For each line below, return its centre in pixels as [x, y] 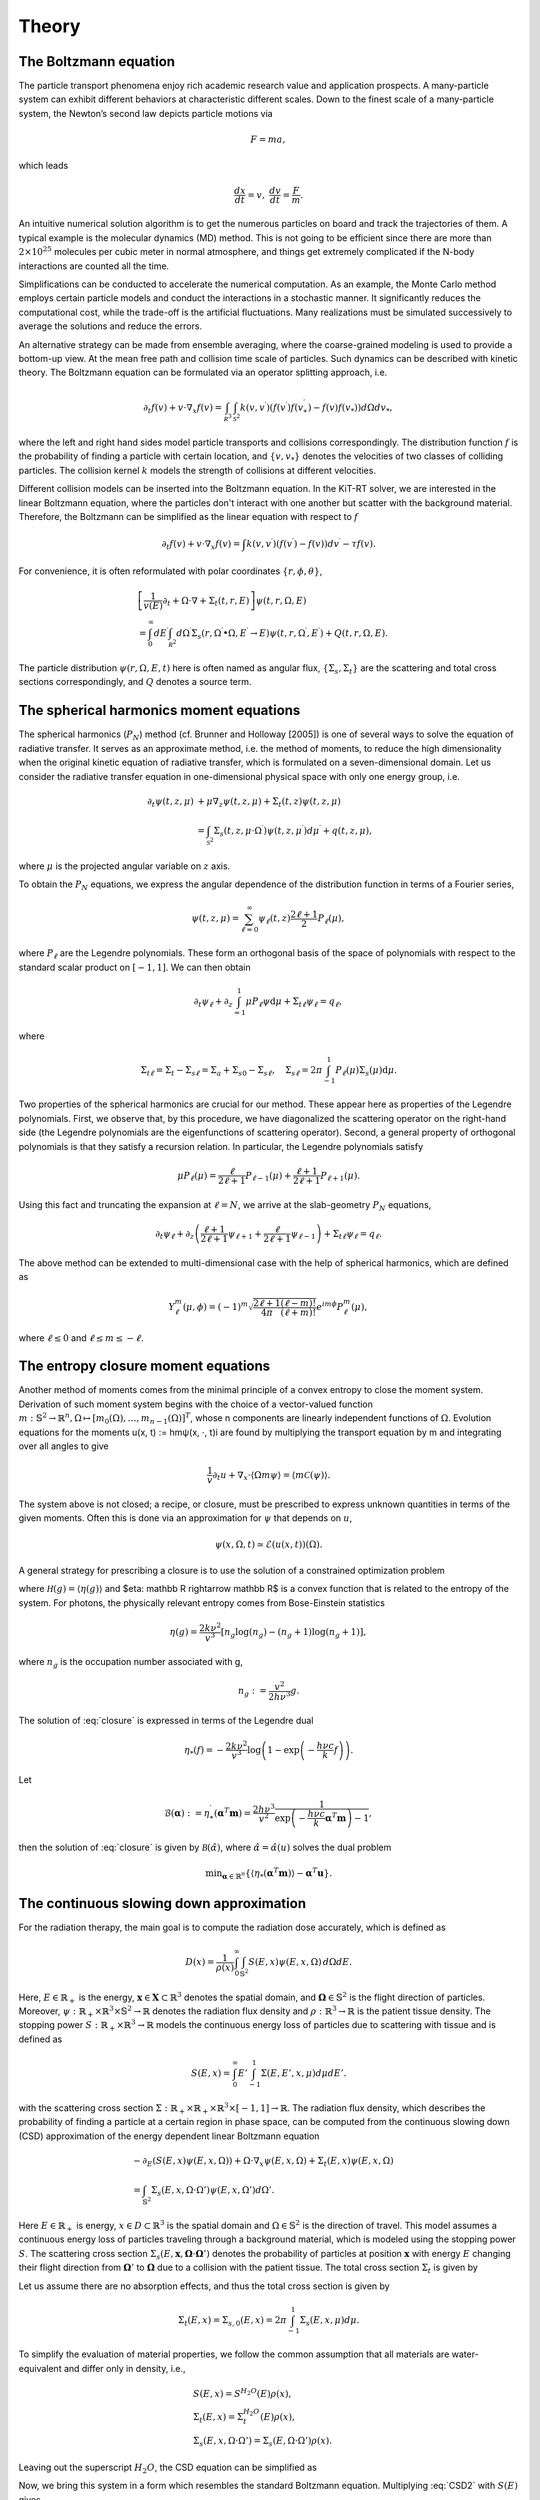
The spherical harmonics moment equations [159, 710]
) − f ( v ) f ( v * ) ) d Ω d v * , [350, 408]
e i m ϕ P [330, 1306]
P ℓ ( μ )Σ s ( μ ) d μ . [366, 1071]
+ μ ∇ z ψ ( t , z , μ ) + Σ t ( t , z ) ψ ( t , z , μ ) [269, 802]
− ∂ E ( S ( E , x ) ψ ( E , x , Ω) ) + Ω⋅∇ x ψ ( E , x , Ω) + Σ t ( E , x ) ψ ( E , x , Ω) [263, 2162]
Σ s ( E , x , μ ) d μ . [329, 2321]
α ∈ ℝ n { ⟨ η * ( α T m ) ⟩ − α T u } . [277, 1873]
